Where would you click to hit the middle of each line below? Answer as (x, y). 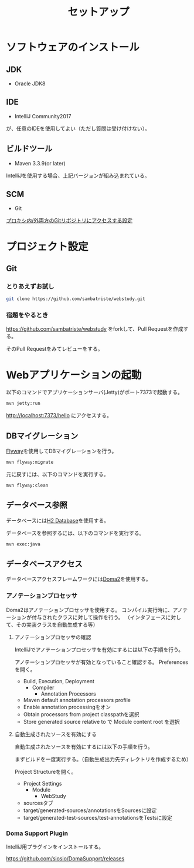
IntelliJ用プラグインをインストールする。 (55, 847)
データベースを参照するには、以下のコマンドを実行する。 (75, 533)
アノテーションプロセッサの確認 (53, 637)
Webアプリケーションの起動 (74, 375)
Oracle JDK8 (30, 84)
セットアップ (98, 12)
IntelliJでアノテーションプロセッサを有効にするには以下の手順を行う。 (99, 649)
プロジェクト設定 (47, 246)
